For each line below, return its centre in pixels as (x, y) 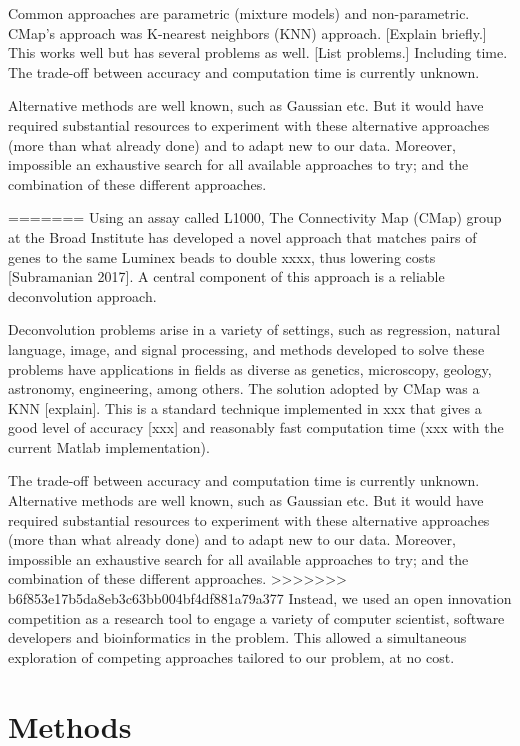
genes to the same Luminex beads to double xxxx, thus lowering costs (222, 256)
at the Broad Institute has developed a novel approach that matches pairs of (242, 236)
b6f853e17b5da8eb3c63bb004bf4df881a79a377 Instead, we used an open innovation (260, 598)
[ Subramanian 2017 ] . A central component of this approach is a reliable (226, 276)
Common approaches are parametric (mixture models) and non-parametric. (239, 13)
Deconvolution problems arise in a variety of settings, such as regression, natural (254, 329)
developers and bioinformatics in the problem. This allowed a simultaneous (237, 637)
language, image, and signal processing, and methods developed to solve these (246, 348)
